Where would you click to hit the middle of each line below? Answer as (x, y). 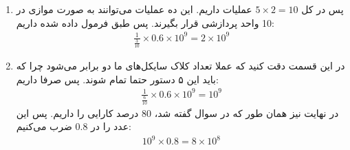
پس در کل (322, 9)
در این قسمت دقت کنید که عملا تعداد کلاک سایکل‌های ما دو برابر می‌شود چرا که (181, 66)
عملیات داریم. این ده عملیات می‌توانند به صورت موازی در (134, 9)
